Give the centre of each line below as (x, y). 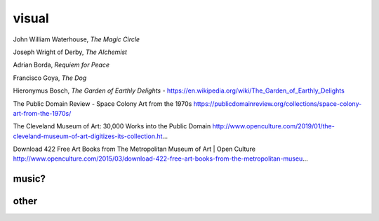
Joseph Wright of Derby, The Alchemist (70, 52)
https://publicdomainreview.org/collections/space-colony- (278, 103)
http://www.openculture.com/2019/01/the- (273, 126)
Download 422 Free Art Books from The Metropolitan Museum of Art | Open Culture (134, 149)
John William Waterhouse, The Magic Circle (77, 39)
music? (29, 179)
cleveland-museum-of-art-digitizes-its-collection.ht (88, 136)
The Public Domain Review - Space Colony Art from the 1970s (102, 103)
